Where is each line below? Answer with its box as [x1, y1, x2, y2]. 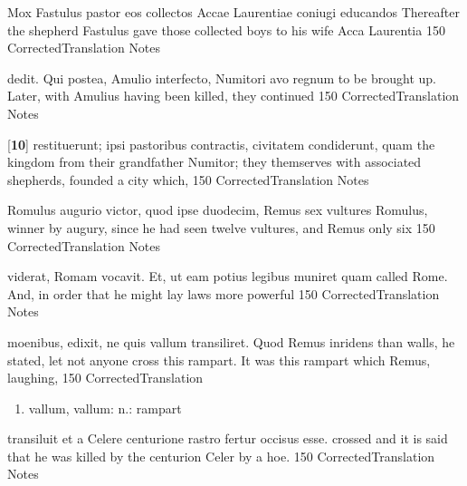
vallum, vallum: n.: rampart [28, 398, 182, 417]
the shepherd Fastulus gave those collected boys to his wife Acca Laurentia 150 [7, 20, 445, 39]
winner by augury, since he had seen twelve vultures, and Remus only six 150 [7, 218, 435, 237]
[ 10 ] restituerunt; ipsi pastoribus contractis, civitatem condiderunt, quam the [7, 134, 435, 153]
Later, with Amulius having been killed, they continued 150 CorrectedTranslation [7, 86, 460, 105]
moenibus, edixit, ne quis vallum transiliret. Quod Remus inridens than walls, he [7, 332, 455, 351]
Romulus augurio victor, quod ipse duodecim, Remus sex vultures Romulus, [7, 200, 428, 219]
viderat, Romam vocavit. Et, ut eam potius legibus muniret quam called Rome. [7, 267, 448, 286]
